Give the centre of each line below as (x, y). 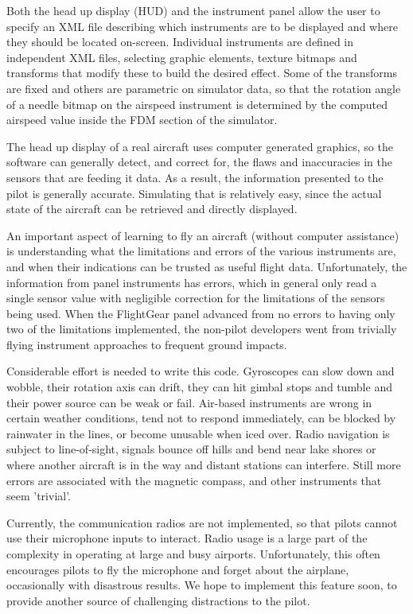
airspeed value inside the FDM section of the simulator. (142, 120)
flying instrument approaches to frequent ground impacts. (147, 344)
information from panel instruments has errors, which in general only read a (192, 282)
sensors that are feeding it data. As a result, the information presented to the (195, 177)
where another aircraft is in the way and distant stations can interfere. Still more (204, 465)
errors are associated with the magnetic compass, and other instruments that (194, 480)
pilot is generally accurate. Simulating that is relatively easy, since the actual (194, 193)
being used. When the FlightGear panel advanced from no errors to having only (201, 313)
